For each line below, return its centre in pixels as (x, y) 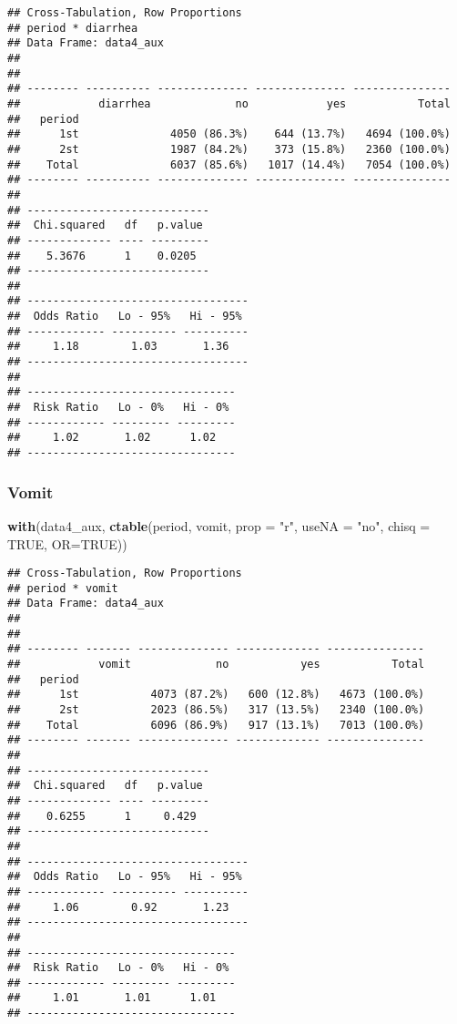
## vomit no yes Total (216, 665)
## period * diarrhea (73, 28)
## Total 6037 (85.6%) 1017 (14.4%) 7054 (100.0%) (229, 164)
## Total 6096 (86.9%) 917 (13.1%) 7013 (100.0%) (216, 725)
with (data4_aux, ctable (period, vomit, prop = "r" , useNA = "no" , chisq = (219, 525)
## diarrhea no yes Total (229, 103)
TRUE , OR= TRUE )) (67, 543)
